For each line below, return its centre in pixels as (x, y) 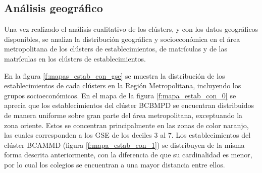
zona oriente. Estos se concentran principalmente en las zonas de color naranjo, (126, 125)
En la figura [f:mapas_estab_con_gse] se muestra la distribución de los (115, 75)
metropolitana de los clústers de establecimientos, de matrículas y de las (116, 49)
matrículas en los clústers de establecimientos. (75, 58)
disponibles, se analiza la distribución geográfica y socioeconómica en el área (122, 39)
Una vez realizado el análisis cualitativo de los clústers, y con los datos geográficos (131, 29)
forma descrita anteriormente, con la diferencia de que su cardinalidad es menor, (128, 155)
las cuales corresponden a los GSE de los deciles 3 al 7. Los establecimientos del (127, 135)
